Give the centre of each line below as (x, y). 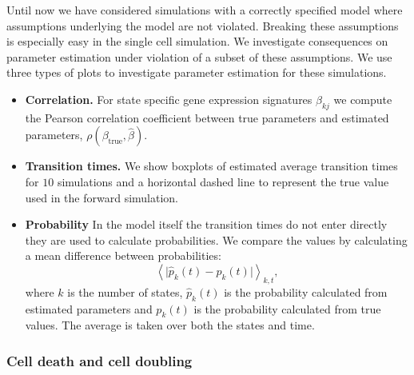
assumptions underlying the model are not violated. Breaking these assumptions (203, 25)
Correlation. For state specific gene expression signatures (169, 99)
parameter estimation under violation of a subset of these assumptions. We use (199, 56)
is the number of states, (125, 291)
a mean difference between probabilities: (123, 255)
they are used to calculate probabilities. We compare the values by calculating (216, 239)
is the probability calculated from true (287, 308)
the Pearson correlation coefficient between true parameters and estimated (207, 117)
